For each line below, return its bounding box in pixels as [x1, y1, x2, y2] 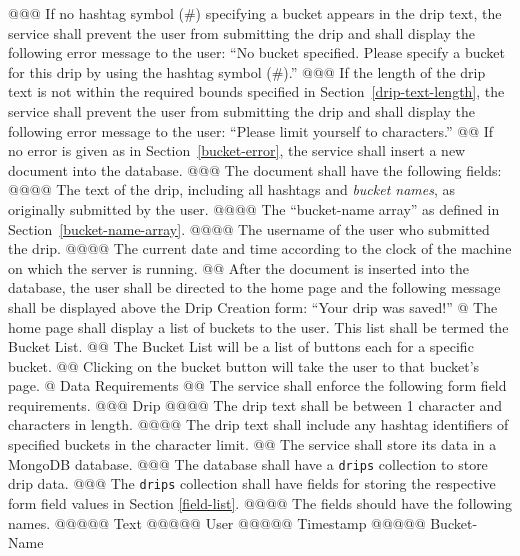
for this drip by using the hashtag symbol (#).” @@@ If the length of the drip [8, 61, 486, 82]
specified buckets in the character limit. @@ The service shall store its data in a [8, 434, 497, 455]
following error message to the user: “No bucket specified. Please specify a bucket [8, 42, 505, 63]
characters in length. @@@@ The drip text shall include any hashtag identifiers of [8, 414, 509, 435]
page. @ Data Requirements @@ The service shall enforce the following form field [8, 375, 507, 396]
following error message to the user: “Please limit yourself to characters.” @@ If [8, 120, 494, 141]
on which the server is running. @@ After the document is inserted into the [8, 257, 469, 278]
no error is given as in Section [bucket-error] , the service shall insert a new [8, 140, 466, 161]
